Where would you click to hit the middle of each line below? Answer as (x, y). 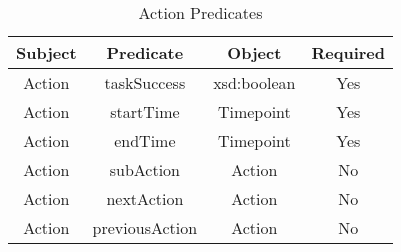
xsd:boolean (254, 82)
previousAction (145, 227)
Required (348, 52)
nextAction (145, 198)
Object (254, 52)
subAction (145, 169)
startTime (145, 111)
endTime (145, 140)
